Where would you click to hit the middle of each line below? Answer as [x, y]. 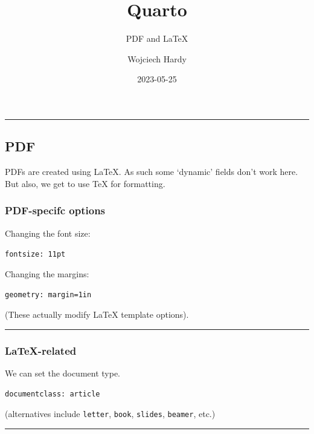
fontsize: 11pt [35, 255]
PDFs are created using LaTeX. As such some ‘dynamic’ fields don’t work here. [152, 172]
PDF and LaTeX [157, 38]
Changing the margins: [47, 273]
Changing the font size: [48, 233]
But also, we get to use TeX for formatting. [85, 183]
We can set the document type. [63, 373]
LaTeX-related [41, 350]
